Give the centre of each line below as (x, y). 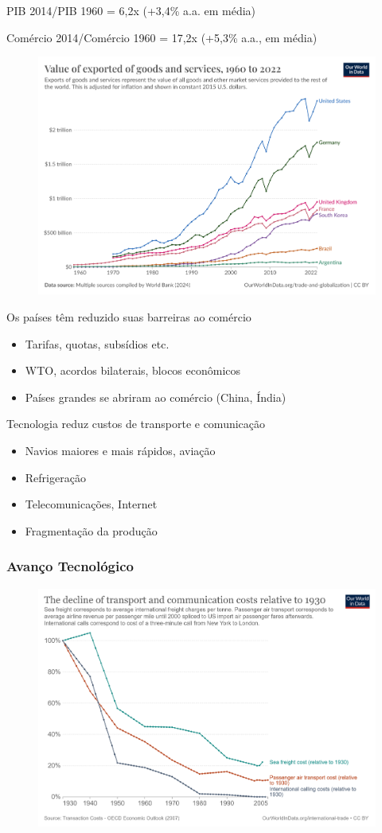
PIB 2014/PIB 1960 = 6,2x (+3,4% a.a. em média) (131, 10)
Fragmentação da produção (91, 530)
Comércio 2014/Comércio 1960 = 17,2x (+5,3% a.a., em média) (162, 37)
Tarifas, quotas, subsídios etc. (97, 343)
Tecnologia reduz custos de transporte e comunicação (136, 424)
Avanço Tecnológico (70, 566)
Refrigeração (55, 477)
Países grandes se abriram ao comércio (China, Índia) (156, 397)
